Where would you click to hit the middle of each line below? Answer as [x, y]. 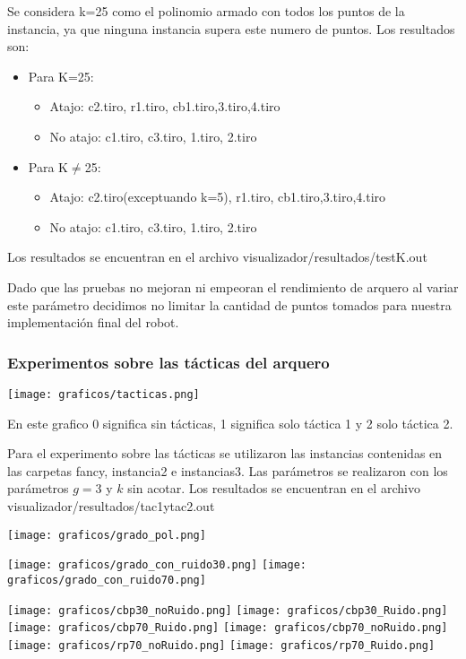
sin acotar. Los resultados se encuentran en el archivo [274, 488]
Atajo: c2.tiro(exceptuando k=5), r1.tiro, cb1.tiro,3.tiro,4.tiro [218, 197]
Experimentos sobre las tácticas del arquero [168, 362]
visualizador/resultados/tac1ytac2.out [111, 505]
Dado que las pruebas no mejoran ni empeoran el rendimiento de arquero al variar [233, 286]
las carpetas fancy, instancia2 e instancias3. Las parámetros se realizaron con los [228, 470]
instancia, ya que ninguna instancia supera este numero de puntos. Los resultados [231, 28]
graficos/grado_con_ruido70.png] [107, 580]
